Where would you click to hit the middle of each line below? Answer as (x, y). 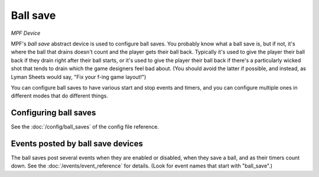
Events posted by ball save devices (77, 144)
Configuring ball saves (53, 113)
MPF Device (26, 33)
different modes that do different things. (60, 96)
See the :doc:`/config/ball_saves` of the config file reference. (85, 127)
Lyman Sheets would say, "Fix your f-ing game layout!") (79, 77)
